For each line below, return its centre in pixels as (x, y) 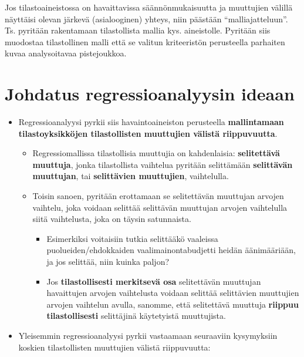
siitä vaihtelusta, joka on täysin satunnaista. (112, 219)
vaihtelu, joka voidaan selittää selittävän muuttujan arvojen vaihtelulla (160, 207)
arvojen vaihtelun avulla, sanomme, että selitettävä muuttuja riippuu (173, 304)
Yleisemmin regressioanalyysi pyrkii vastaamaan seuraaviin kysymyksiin (148, 335)
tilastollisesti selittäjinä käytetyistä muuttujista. (136, 316)
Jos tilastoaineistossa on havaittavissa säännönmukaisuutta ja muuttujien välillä (149, 7)
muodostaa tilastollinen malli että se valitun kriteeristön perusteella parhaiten (145, 41)
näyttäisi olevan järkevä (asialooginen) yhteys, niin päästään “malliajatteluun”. (146, 18)
